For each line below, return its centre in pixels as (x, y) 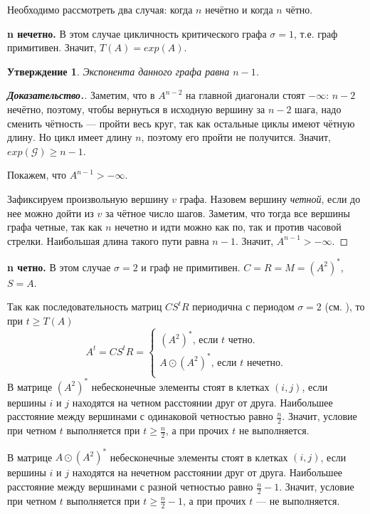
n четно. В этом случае (59, 267)
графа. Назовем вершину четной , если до (270, 198)
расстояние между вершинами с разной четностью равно (130, 487)
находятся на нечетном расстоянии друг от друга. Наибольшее (207, 472)
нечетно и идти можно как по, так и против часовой (228, 227)
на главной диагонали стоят (245, 95)
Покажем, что (37, 175)
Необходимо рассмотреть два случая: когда (100, 9)
